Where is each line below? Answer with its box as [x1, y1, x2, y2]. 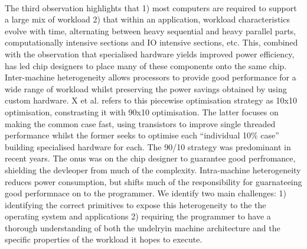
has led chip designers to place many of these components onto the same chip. [5, 59, 287, 72]
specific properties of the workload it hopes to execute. [5, 233, 203, 245]
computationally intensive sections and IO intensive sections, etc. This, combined [5, 36, 298, 48]
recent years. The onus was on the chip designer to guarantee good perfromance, [5, 152, 296, 164]
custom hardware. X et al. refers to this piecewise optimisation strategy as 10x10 [5, 94, 297, 106]
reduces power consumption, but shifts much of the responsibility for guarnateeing [5, 175, 302, 187]
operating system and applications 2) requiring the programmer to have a [5, 210, 271, 222]
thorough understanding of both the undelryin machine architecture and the [5, 221, 280, 234]
